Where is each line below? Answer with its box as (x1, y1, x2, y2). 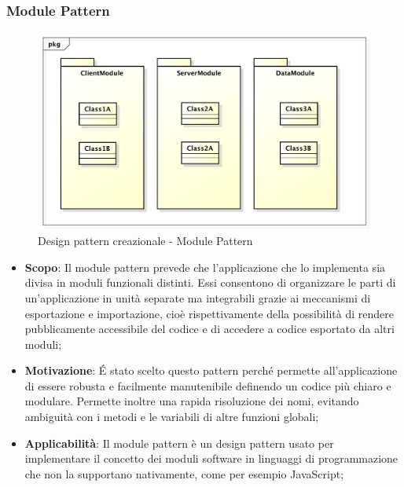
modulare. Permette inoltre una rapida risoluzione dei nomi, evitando (24, 393, 359, 409)
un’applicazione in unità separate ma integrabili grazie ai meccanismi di (24, 289, 371, 306)
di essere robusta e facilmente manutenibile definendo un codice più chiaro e (24, 377, 391, 394)
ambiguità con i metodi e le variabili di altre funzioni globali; (24, 408, 319, 425)
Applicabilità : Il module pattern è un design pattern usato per (24, 434, 334, 451)
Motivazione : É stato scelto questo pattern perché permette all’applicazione (24, 362, 398, 379)
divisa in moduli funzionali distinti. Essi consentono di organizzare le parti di (24, 274, 396, 291)
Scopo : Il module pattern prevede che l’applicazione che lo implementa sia (24, 258, 386, 275)
